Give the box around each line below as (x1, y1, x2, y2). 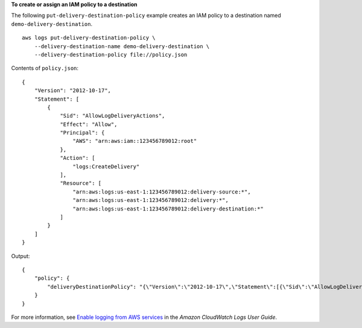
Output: (11, 252, 30, 259)
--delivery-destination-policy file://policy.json (34, 51, 188, 58)
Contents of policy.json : (11, 65, 78, 72)
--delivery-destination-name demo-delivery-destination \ (34, 43, 210, 49)
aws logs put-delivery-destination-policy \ (22, 34, 156, 42)
